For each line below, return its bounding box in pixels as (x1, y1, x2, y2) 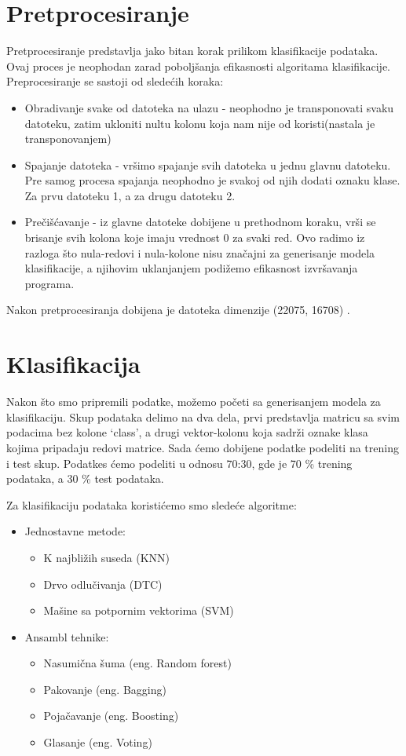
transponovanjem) (24, 130, 112, 147)
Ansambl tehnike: (24, 628, 109, 645)
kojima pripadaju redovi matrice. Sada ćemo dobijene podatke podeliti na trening (6, 439, 399, 455)
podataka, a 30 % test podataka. (6, 470, 164, 487)
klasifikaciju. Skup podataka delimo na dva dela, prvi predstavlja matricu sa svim (6, 408, 400, 425)
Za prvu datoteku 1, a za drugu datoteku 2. (24, 187, 236, 203)
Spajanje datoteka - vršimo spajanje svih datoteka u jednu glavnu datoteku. (24, 156, 391, 173)
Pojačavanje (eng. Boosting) (43, 707, 179, 724)
